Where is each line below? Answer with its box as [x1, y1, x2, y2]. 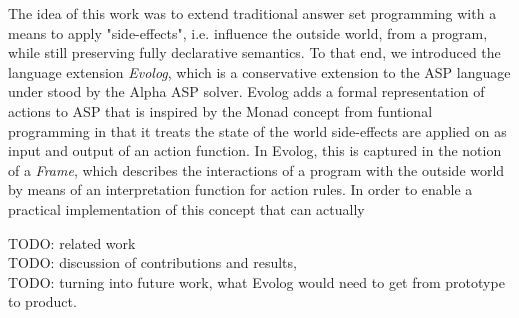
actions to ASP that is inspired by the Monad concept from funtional [8, 100, 433, 121]
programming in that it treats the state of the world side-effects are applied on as [8, 120, 507, 141]
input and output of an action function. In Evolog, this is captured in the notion [8, 140, 502, 161]
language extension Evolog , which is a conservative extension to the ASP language [8, 61, 511, 82]
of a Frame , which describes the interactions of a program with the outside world [8, 159, 505, 180]
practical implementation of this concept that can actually [8, 198, 365, 219]
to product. [8, 291, 77, 312]
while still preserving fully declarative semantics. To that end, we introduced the [8, 42, 501, 63]
